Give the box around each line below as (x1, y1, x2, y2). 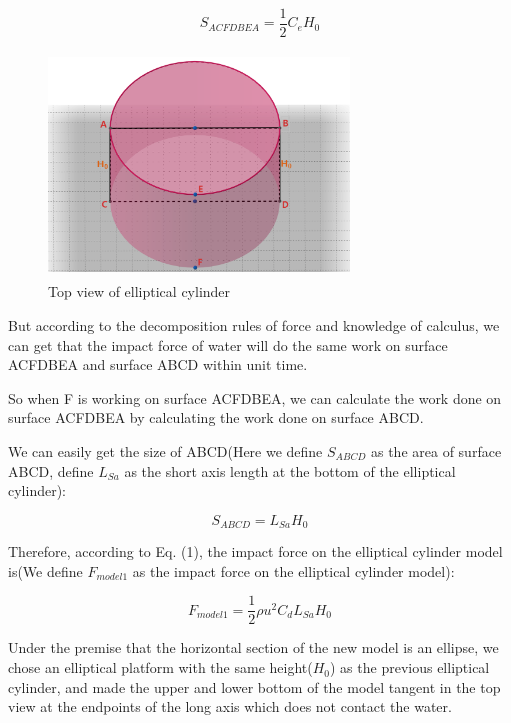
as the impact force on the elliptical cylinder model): (132, 560, 455, 581)
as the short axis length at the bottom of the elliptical (124, 460, 456, 481)
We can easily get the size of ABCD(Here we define (8, 440, 323, 461)
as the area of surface (370, 440, 502, 461)
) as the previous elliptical (330, 657, 490, 678)
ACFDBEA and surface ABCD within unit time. (8, 354, 308, 375)
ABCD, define (8, 460, 94, 481)
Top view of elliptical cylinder (48, 281, 231, 302)
